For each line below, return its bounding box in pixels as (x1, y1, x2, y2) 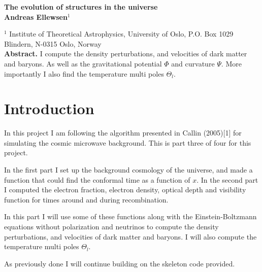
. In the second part (196, 174, 258, 185)
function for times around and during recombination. (4, 194, 169, 205)
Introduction (4, 98, 94, 119)
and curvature (171, 58, 215, 69)
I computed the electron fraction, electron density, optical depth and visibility (4, 184, 246, 195)
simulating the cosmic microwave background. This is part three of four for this (4, 137, 251, 148)
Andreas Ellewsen (4, 11, 68, 22)
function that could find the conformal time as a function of (4, 174, 190, 185)
